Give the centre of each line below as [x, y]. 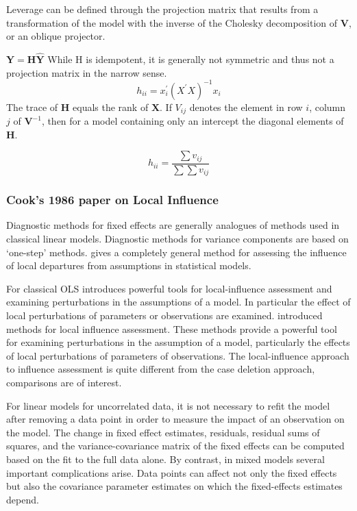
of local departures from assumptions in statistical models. [129, 265]
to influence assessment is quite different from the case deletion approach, [161, 369]
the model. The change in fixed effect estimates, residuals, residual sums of [163, 432]
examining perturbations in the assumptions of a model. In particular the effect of [178, 302]
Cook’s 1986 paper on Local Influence [112, 200]
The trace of [32, 107]
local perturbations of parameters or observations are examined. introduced [164, 315]
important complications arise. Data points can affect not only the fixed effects [172, 472]
